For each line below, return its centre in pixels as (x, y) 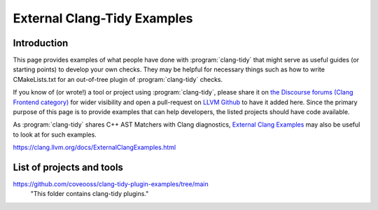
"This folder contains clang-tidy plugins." (90, 194)
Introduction (41, 43)
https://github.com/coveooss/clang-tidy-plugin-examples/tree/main (111, 184)
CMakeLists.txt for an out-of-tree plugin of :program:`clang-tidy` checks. (118, 79)
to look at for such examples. (55, 134)
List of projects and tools (68, 167)
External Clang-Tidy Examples (103, 18)
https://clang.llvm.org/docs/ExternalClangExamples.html (94, 148)
